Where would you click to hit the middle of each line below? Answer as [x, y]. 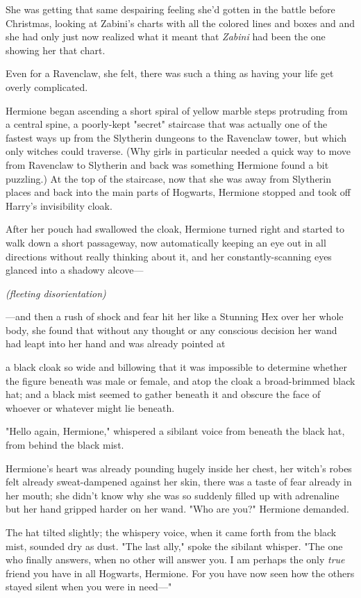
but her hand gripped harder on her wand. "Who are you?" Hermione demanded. [177, 509]
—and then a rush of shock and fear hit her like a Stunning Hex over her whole [175, 316]
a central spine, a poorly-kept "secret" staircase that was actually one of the [167, 124]
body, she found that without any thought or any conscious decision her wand [171, 330]
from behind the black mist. [65, 445]
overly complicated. [47, 86]
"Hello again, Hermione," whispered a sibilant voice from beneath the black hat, [175, 431]
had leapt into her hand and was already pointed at [116, 343]
